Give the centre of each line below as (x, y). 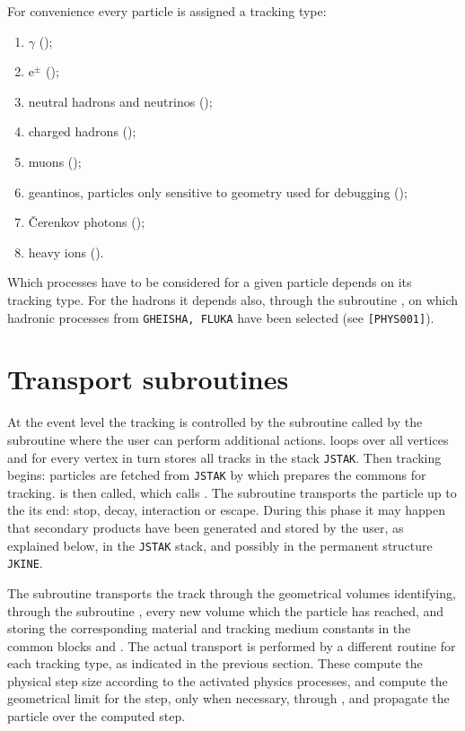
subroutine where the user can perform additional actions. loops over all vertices (228, 439)
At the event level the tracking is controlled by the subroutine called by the (215, 422)
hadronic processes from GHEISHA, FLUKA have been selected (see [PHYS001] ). (221, 317)
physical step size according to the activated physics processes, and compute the (228, 680)
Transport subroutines (148, 379)
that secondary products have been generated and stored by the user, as (206, 527)
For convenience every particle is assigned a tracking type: (167, 11)
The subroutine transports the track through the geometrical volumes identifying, (232, 592)
